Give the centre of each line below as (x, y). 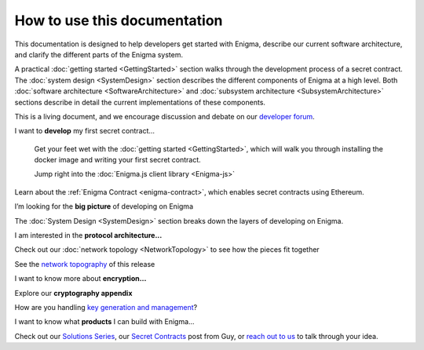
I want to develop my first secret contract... (85, 131)
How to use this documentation (119, 20)
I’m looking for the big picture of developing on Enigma (104, 206)
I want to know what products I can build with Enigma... (105, 322)
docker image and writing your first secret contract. (118, 160)
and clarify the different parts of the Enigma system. (99, 54)
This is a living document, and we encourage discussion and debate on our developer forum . (165, 116)
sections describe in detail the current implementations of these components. (140, 102)
